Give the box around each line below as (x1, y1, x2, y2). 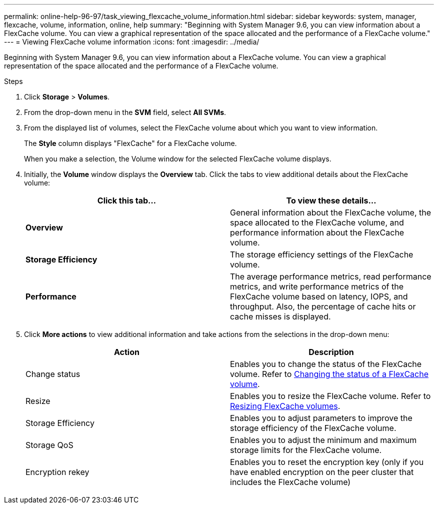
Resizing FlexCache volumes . (230, 401, 340, 411)
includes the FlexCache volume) (230, 477, 351, 487)
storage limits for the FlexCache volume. (230, 445, 382, 455)
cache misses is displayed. (230, 311, 331, 321)
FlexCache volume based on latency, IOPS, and (230, 291, 408, 301)
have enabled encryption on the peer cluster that (230, 467, 414, 477)
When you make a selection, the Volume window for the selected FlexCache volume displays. (24, 154, 331, 163)
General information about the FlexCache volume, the (230, 207, 431, 217)
